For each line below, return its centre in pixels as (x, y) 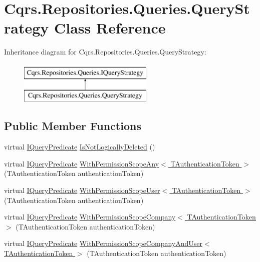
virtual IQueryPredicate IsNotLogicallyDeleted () (80, 147)
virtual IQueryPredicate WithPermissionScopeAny (82, 163)
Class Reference (110, 28)
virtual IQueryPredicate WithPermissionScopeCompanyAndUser (103, 243)
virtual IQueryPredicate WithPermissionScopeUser (82, 190)
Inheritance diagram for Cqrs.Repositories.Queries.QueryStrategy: (105, 52)
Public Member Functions (73, 126)
